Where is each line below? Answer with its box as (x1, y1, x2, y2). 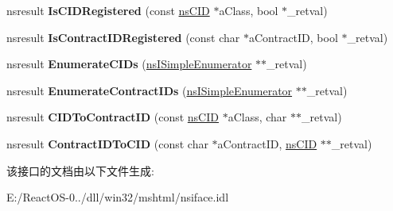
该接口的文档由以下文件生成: (6, 162, 154, 178)
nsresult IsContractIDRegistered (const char (6, 29, 240, 45)
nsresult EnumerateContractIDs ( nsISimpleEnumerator (6, 82, 293, 98)
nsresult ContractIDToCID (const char (6, 135, 208, 152)
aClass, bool (219, 2, 278, 18)
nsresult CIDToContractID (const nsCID (6, 109, 219, 125)
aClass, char (228, 109, 287, 125)
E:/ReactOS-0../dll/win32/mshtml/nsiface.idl (6, 189, 229, 205)
